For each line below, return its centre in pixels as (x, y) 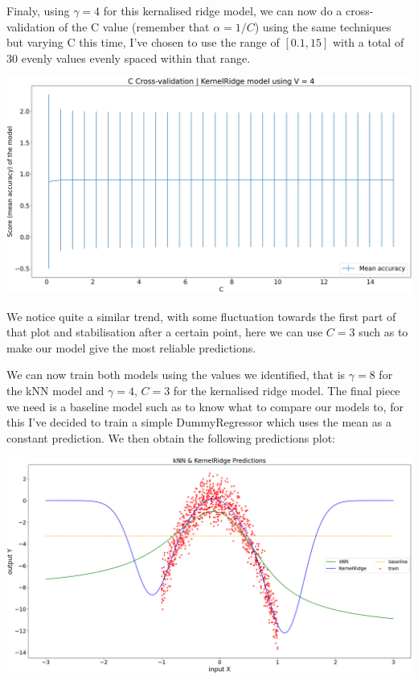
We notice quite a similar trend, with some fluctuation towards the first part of (201, 316)
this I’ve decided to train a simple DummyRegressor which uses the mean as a (199, 422)
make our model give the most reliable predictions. (131, 347)
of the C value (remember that (134, 26)
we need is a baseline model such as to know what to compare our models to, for (205, 406)
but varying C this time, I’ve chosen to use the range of (143, 42)
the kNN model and (55, 391)
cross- (359, 10)
